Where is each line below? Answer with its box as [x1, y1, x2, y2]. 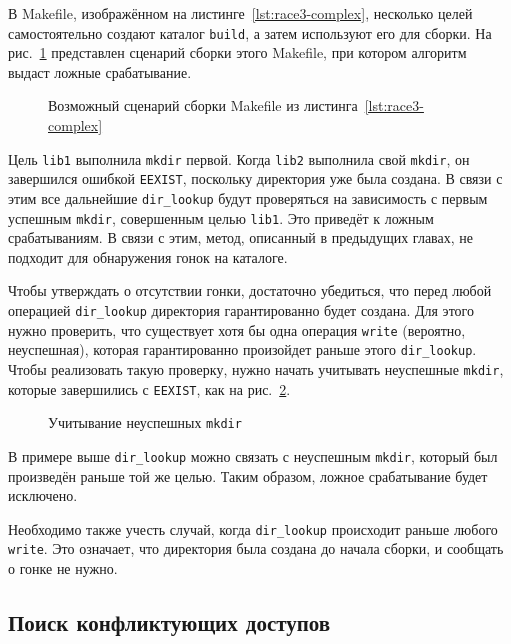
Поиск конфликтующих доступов [8, 607, 331, 638]
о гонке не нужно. [8, 558, 118, 579]
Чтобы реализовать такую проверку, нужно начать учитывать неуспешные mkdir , [8, 359, 504, 379]
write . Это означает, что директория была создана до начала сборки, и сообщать [8, 538, 504, 559]
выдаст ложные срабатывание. [8, 61, 192, 82]
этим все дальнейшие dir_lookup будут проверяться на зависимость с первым [8, 187, 488, 208]
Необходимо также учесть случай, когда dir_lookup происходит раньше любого [8, 518, 498, 539]
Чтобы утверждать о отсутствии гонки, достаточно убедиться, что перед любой [8, 280, 492, 301]
